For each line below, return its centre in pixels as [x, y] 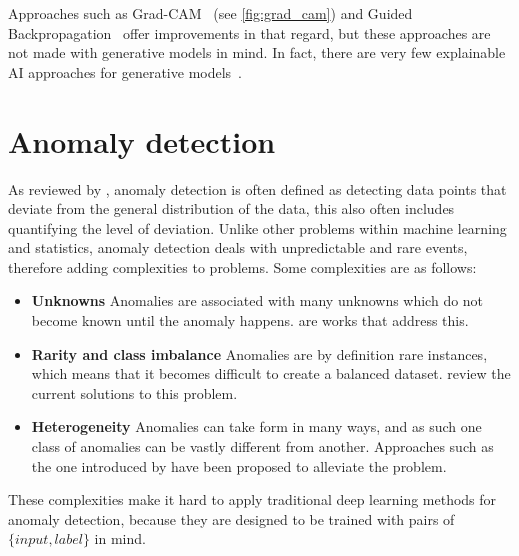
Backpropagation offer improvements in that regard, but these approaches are [249, 32]
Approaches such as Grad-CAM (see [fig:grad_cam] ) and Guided [210, 13]
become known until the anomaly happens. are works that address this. [250, 320]
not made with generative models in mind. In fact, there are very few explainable [257, 52]
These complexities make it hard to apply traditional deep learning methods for [252, 499]
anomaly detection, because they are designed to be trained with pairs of [231, 518]
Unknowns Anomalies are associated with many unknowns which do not [257, 300]
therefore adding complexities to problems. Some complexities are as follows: [242, 266]
